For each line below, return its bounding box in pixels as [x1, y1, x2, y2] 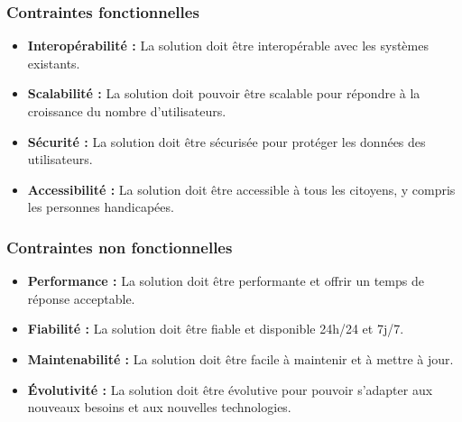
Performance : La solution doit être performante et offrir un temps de [27, 271, 424, 290]
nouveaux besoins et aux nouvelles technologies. [27, 398, 291, 417]
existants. [27, 53, 80, 72]
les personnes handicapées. [27, 197, 174, 216]
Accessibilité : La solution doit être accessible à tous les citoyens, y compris [27, 179, 456, 198]
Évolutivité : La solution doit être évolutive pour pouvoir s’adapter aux [27, 380, 433, 399]
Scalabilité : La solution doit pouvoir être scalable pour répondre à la [27, 84, 420, 103]
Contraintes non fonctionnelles [6, 235, 233, 258]
